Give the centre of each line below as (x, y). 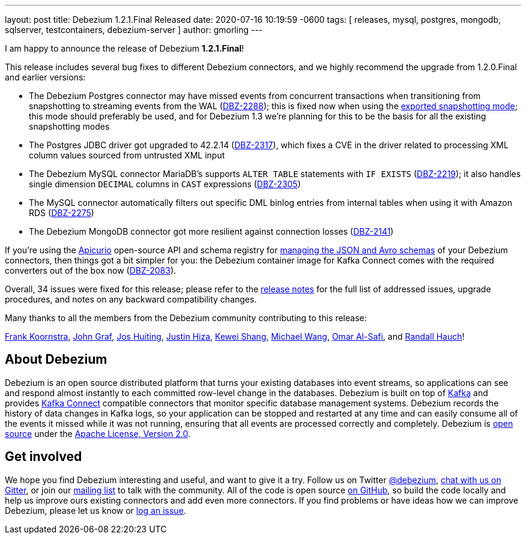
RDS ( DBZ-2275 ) (62, 213)
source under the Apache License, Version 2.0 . (98, 433)
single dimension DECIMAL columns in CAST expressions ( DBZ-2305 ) (165, 184)
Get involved (44, 457)
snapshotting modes (69, 126)
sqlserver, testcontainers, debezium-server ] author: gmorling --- (134, 30)
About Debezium (56, 360)
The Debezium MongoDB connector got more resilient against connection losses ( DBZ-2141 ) (211, 231)
